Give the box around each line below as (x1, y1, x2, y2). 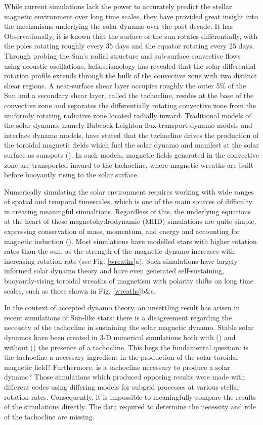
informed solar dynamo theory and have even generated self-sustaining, (4, 265, 224, 276)
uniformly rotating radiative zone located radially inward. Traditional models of (4, 110, 251, 120)
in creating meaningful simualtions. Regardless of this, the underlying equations (4, 206, 251, 216)
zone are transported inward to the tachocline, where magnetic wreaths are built (4, 159, 254, 170)
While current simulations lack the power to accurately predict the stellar (4, 1, 232, 11)
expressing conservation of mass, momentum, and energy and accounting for (4, 226, 240, 237)
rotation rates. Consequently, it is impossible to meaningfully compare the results (4, 391, 256, 402)
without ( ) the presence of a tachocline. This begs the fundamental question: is (4, 342, 249, 352)
